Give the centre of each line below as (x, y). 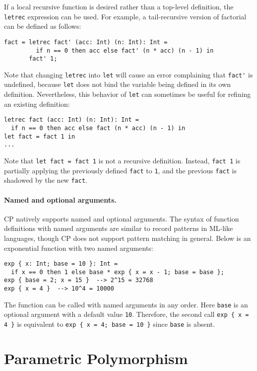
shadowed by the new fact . (46, 180)
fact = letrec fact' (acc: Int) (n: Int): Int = (86, 42)
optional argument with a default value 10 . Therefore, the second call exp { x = (127, 314)
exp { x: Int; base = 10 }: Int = (61, 264)
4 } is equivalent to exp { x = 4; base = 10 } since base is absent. (110, 324)
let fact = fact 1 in (40, 136)
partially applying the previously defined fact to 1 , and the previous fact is (120, 170)
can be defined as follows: (43, 26)
